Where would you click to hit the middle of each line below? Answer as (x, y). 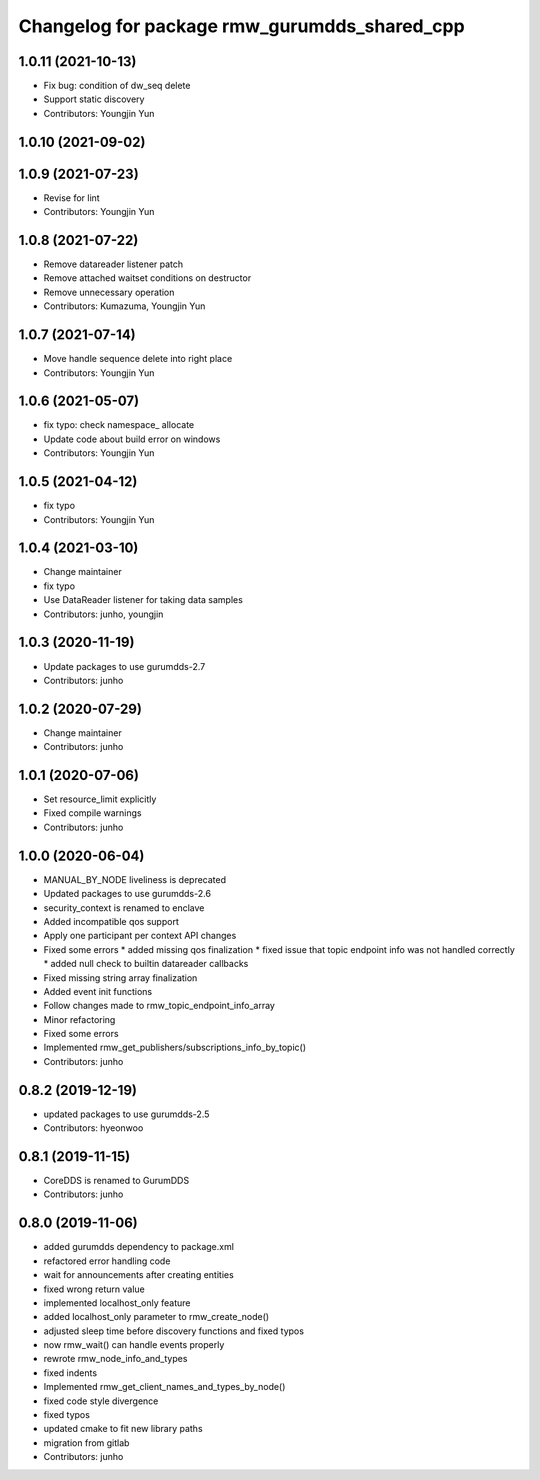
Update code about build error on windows (132, 439)
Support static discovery (94, 99)
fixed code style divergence (101, 1401)
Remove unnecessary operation (109, 292)
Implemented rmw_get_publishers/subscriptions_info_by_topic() (175, 1047)
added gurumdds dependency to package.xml (139, 1247)
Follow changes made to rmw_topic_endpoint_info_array (159, 1006)
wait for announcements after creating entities (138, 1275)
